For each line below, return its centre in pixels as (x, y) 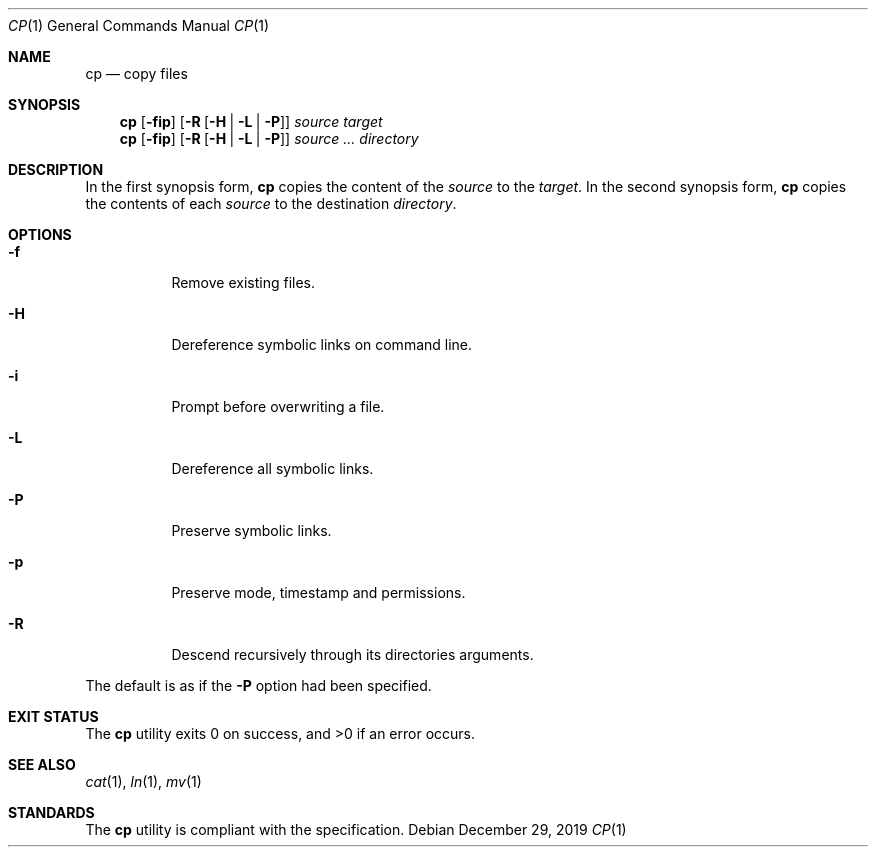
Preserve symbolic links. (251, 530)
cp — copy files (136, 73)
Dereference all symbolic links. (272, 468)
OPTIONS (40, 234)
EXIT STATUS (53, 716)
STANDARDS (51, 812)
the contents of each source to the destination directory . (271, 203)
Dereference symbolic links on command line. (322, 344)
